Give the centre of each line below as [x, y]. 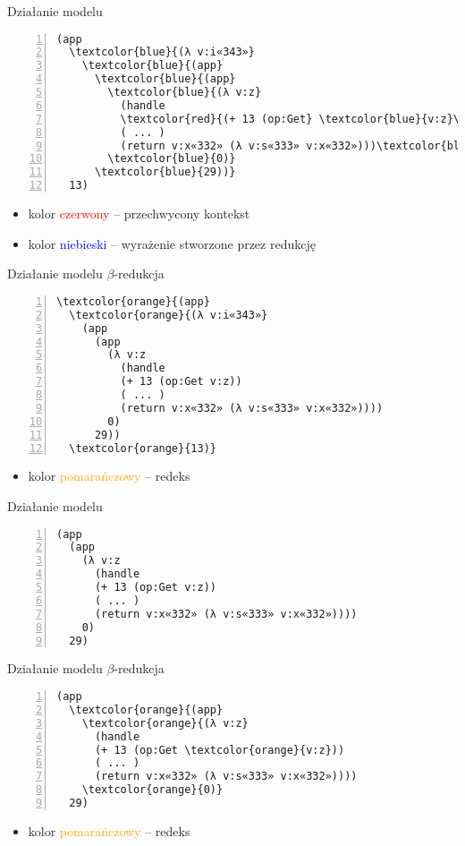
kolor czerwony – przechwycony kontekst [139, 214]
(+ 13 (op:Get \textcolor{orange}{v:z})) [220, 750]
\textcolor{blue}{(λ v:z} [185, 93]
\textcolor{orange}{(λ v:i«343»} [169, 315]
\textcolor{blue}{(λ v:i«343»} [162, 52]
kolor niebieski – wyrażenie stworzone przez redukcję [172, 243]
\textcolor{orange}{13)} [143, 448]
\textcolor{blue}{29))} [165, 172]
